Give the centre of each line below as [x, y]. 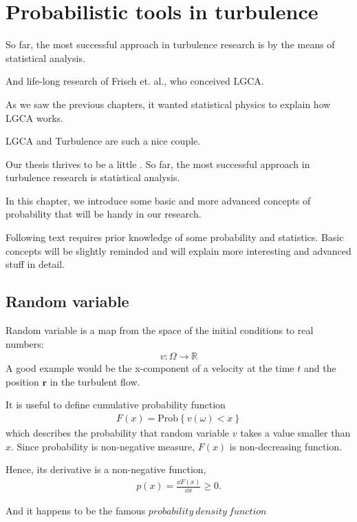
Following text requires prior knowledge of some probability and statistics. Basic [175, 237]
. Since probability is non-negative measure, [103, 446]
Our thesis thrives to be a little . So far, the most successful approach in [158, 164]
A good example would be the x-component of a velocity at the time [150, 368]
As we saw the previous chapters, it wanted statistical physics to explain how [168, 104]
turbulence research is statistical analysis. [93, 177]
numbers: [25, 343]
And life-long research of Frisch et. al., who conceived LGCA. [135, 81]
